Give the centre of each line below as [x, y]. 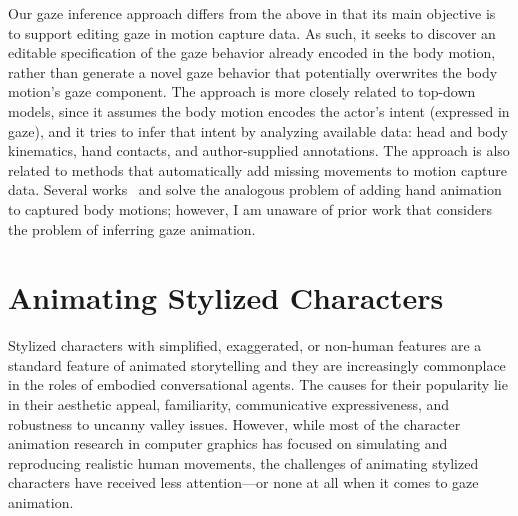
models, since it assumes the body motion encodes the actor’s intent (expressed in [259, 110]
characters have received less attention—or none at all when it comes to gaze [243, 482]
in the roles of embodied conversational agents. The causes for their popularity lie [258, 384]
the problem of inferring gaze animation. [132, 228]
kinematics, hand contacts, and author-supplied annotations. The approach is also [259, 150]
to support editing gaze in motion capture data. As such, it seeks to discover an [252, 32]
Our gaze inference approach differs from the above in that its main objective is [252, 13]
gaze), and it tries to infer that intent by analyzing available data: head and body [258, 130]
